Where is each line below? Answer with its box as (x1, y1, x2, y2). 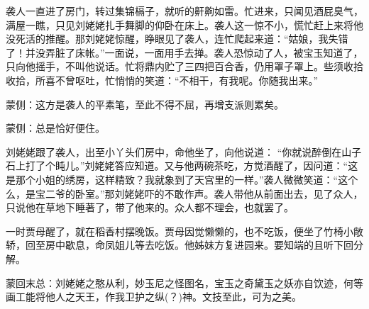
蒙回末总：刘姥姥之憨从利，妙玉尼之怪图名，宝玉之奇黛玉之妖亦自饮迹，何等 (6, 275, 363, 290)
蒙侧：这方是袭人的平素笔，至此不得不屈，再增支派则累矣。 (6, 96, 284, 111)
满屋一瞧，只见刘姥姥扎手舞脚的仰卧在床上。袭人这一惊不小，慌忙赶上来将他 (6, 17, 363, 32)
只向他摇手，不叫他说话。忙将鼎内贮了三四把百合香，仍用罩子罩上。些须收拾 (6, 59, 363, 74)
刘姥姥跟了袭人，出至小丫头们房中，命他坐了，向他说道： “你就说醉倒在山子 (6, 144, 362, 159)
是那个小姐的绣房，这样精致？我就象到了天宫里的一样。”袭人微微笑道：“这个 (6, 172, 358, 186)
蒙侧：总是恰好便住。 (6, 120, 105, 135)
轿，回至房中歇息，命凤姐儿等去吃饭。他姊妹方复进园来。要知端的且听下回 (6, 237, 353, 252)
